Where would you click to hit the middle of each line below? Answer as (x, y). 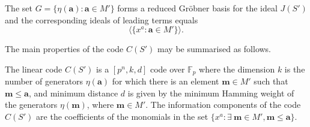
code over (167, 69)
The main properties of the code (64, 49)
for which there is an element (166, 81)
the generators (31, 105)
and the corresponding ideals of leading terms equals (102, 19)
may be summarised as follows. (214, 49)
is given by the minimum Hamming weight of (211, 93)
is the (295, 69)
